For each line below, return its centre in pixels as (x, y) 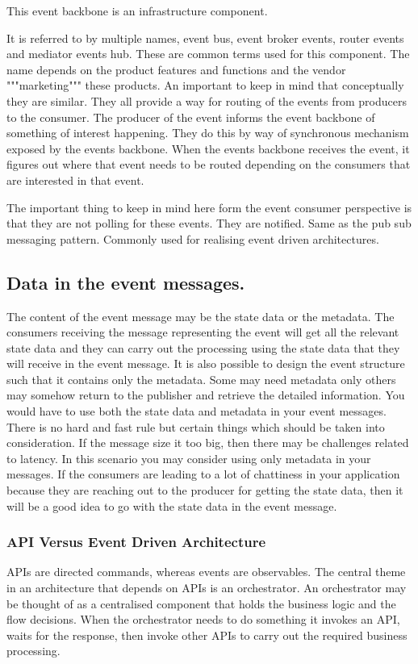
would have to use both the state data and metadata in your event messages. (196, 411)
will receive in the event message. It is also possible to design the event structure (206, 363)
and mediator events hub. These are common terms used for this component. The (208, 54)
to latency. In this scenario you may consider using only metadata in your (189, 458)
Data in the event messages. (126, 282)
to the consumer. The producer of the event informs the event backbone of (191, 117)
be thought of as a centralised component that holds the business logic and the (201, 603)
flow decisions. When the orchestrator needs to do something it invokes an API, (203, 619)
